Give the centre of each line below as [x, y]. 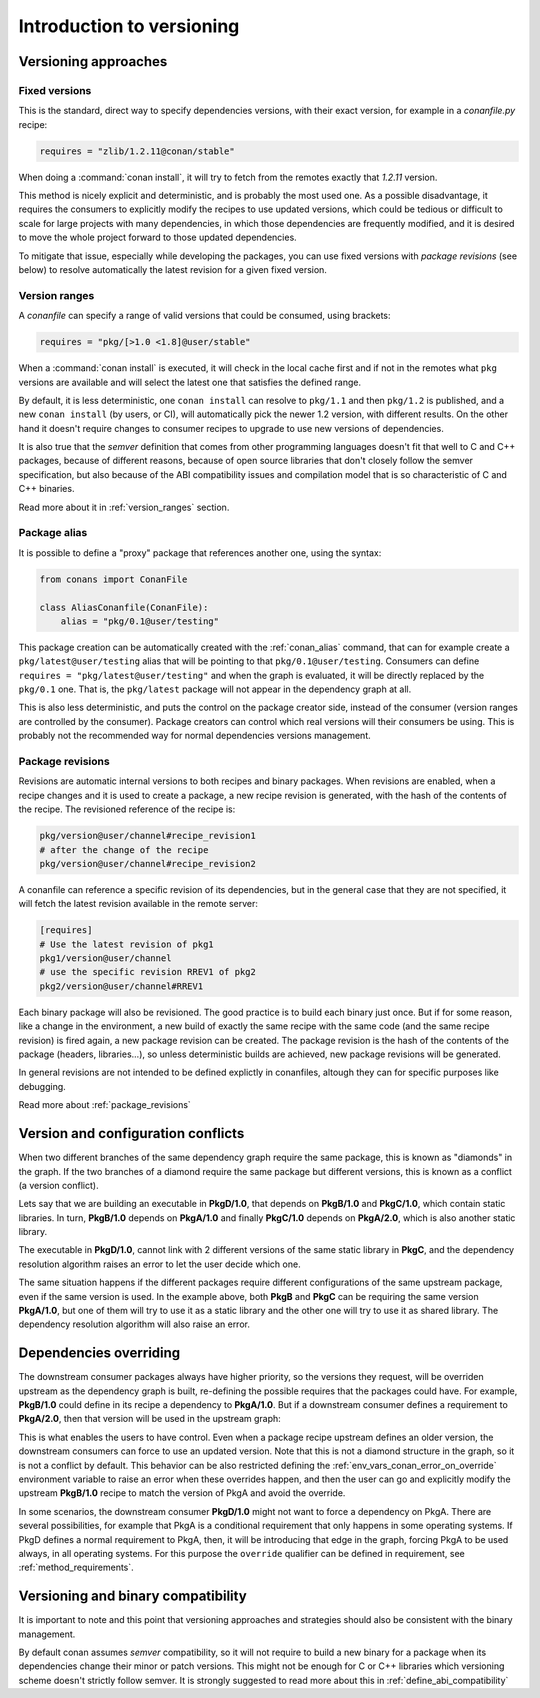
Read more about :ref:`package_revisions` [105, 1105]
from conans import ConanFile [113, 579]
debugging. [42, 1086]
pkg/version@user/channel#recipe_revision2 [148, 863]
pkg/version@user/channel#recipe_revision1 [148, 836]
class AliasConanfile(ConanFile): [124, 607]
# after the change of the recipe [124, 849]
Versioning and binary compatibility [132, 1596]
